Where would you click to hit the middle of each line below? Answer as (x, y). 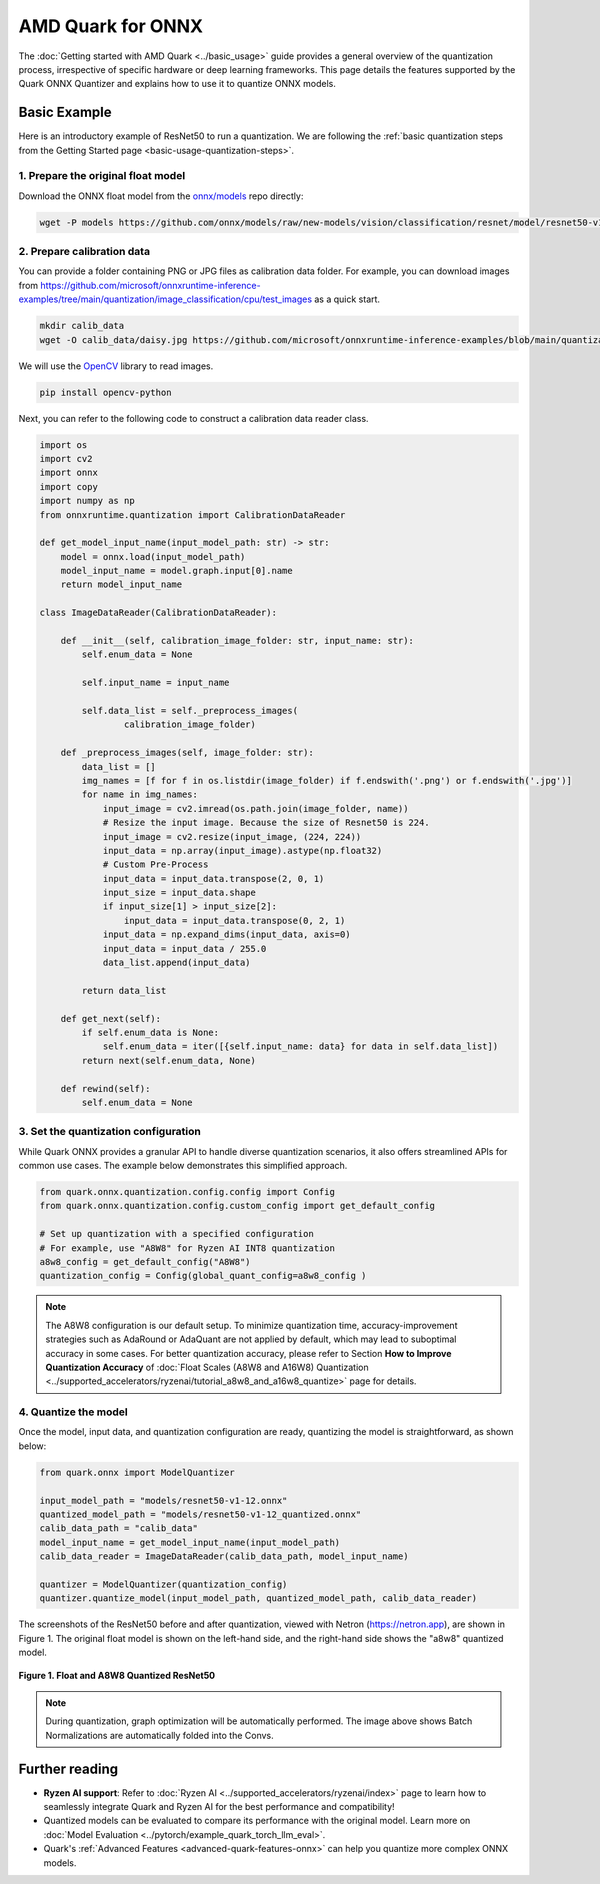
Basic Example (65, 112)
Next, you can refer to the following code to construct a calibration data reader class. (193, 418)
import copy (69, 486)
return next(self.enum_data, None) (169, 1060)
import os (63, 444)
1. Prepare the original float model (102, 176)
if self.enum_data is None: (150, 1032)
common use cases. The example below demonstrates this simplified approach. (183, 1166)
